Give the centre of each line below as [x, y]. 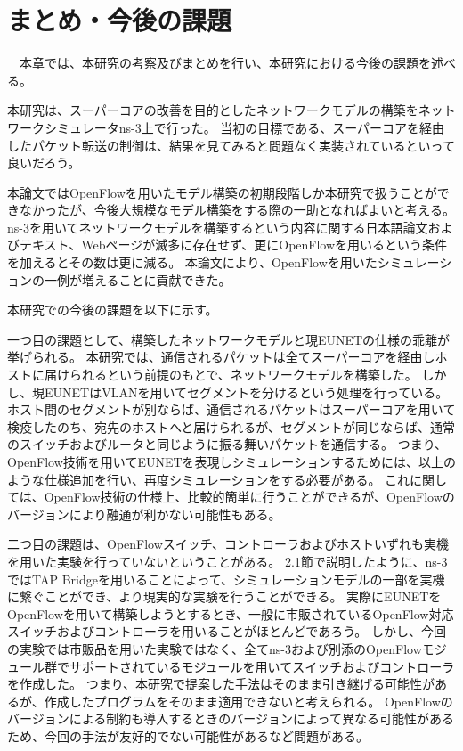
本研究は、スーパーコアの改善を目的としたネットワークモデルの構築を [213, 110]
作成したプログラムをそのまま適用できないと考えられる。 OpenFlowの [248, 701]
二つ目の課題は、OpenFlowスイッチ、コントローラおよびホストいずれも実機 [228, 544]
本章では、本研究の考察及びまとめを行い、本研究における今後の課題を [225, 63]
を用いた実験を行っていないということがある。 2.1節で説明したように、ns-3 [227, 561]
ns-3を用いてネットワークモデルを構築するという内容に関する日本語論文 [218, 227]
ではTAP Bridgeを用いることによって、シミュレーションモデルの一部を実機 [226, 579]
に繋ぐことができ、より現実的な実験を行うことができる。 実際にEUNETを [224, 596]
